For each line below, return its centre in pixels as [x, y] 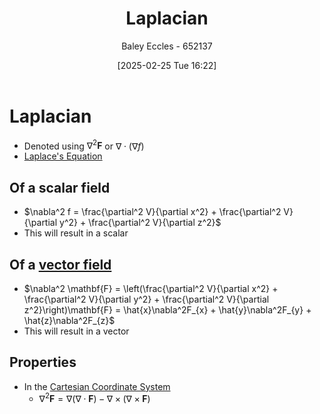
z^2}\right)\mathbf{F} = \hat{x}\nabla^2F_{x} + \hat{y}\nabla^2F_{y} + [167, 309]
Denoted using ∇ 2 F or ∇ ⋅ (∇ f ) [84, 145]
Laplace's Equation [63, 156]
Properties [43, 362]
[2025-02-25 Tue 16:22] [167, 65]
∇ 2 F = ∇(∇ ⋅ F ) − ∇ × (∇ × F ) [94, 398]
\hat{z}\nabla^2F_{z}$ [69, 320]
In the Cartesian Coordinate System [97, 386]
